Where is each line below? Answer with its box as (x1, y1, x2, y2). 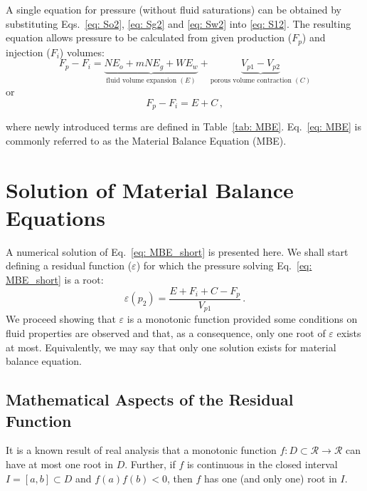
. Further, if (124, 457, 176, 472)
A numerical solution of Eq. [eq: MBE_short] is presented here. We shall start (6, 244, 349, 259)
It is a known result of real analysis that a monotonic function (6, 443, 277, 458)
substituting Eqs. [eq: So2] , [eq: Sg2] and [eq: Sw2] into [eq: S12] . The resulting (6, 16, 351, 31)
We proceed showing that (6, 311, 116, 326)
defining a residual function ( (6, 258, 132, 273)
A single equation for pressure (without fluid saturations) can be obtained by (6, 2, 341, 16)
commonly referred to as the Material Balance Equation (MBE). (6, 133, 287, 148)
